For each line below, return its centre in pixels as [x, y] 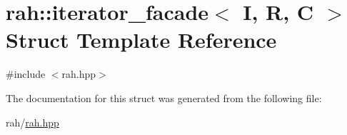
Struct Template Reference [141, 40]
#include [26, 74]
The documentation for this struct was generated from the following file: [164, 97]
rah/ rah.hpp [32, 122]
